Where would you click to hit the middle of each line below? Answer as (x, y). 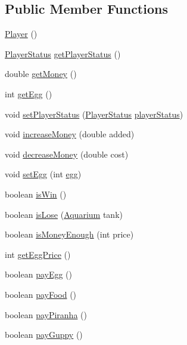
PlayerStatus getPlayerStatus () (63, 53)
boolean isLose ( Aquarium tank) (64, 214)
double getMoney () (41, 74)
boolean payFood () (41, 294)
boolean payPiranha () (46, 314)
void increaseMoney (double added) (70, 134)
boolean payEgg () (39, 274)
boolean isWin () (36, 194)
